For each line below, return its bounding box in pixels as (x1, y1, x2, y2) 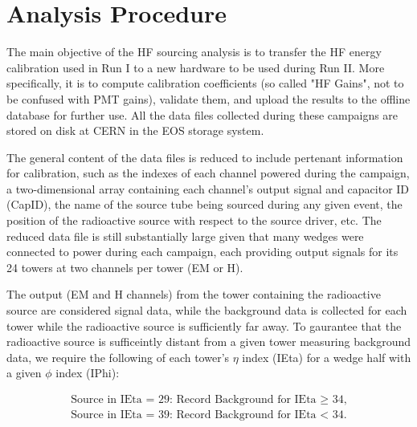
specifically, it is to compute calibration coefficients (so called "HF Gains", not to (6, 75, 404, 91)
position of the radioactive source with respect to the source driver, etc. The (6, 212, 382, 229)
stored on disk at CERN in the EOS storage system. (6, 122, 264, 139)
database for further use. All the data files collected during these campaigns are (6, 106, 399, 123)
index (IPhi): (55, 364, 120, 381)
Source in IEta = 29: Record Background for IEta (71, 394, 317, 406)
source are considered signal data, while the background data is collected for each (6, 302, 407, 319)
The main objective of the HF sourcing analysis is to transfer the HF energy (6, 43, 382, 60)
